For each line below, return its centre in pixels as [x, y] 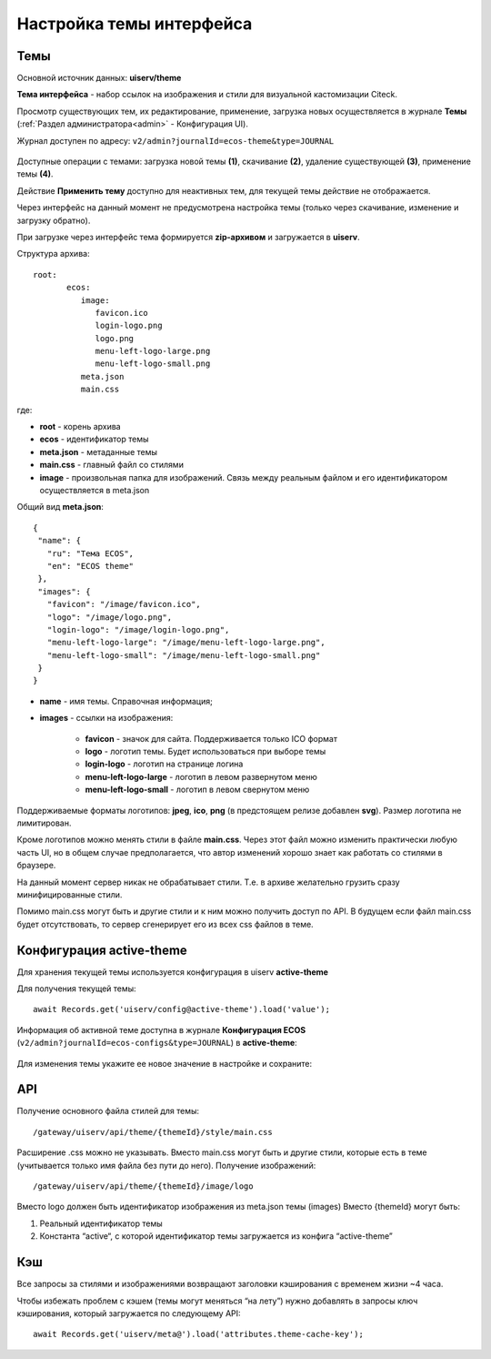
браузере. [36, 866]
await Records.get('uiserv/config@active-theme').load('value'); [182, 1009]
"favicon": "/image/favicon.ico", [124, 604]
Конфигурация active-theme [102, 950]
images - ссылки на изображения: [106, 718]
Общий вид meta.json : [60, 507]
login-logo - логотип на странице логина [164, 764]
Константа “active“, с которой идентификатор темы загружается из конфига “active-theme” [216, 1236]
